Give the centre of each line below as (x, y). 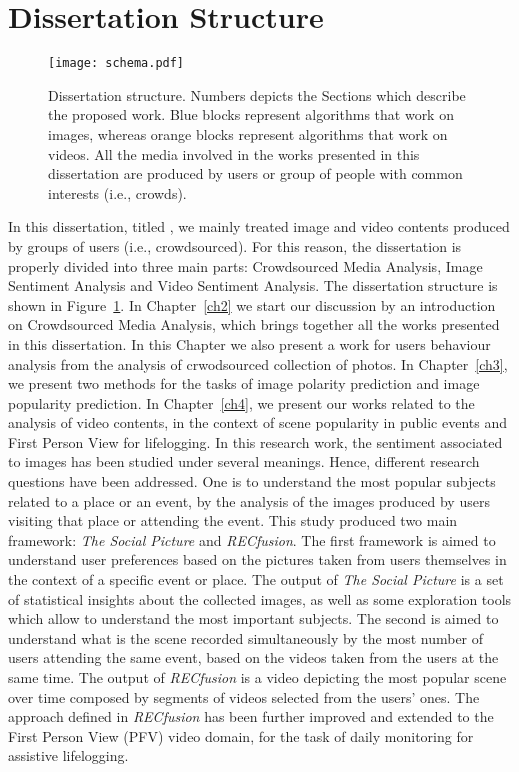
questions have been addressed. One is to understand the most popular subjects (252, 481)
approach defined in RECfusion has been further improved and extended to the (251, 716)
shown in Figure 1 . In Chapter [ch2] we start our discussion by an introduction (252, 304)
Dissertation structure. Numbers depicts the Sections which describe (257, 94)
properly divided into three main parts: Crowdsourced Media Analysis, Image (245, 265)
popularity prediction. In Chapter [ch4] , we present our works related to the (241, 402)
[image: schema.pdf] (116, 63)
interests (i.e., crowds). (117, 192)
